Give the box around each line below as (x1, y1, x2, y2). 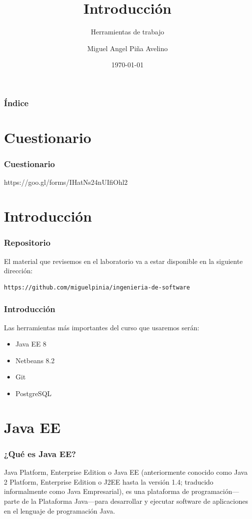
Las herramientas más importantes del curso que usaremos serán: (4, 322, 200, 332)
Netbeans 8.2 (15, 355, 55, 365)
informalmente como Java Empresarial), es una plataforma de (4, 486, 189, 496)
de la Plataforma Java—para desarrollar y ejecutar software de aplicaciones (22, 495, 248, 506)
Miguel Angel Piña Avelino (87, 43, 168, 53)
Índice (4, 96, 29, 109)
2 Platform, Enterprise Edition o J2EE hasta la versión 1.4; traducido (4, 476, 214, 487)
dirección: (4, 265, 33, 276)
